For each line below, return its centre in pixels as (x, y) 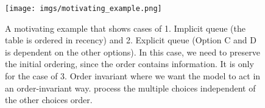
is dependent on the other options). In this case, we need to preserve (132, 52)
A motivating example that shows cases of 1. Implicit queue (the (125, 28)
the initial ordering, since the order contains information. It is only (129, 64)
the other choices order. (49, 100)
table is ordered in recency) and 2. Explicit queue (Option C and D (131, 40)
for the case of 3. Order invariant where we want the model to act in (133, 76)
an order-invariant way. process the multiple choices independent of (130, 88)
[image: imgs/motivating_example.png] (83, 9)
